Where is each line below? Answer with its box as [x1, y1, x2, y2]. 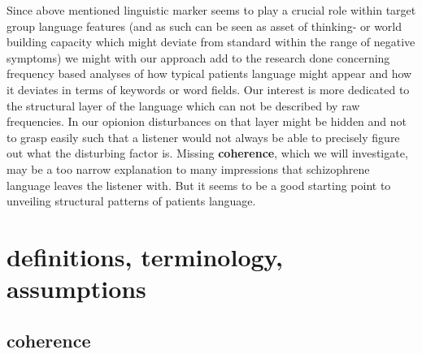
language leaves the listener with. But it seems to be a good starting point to [7, 176, 391, 193]
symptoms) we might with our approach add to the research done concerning [7, 49, 390, 66]
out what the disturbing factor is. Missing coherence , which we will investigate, [7, 145, 408, 162]
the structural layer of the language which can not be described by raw [7, 97, 360, 114]
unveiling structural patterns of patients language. [7, 192, 256, 209]
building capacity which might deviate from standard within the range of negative [7, 33, 415, 50]
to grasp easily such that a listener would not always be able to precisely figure [7, 128, 400, 145]
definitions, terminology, [7, 240, 283, 273]
